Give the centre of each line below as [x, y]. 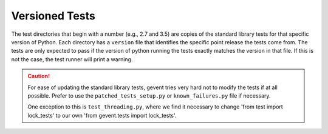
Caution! [39, 76]
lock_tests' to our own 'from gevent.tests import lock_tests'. [102, 115]
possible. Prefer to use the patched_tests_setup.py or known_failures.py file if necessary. [149, 95]
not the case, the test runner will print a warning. [72, 59]
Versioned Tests [53, 16]
